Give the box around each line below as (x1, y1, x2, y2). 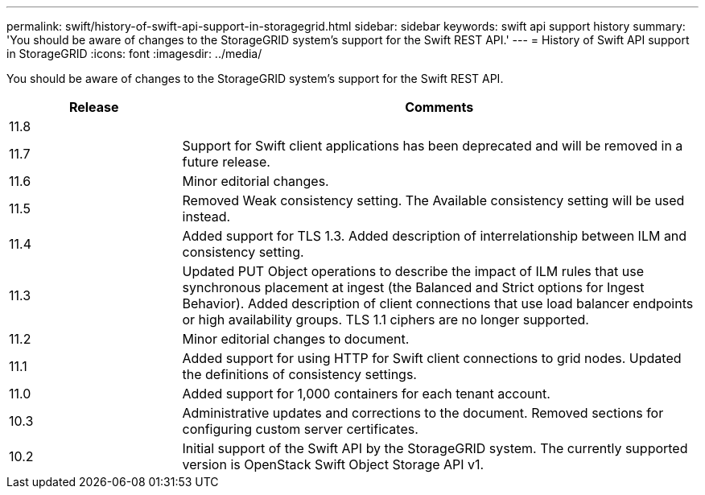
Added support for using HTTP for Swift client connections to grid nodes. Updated (182, 350, 682, 366)
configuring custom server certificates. (182, 421, 418, 437)
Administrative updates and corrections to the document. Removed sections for (182, 405, 664, 421)
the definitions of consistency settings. (182, 366, 417, 382)
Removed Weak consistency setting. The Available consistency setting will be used (182, 192, 685, 208)
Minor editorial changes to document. (182, 331, 410, 347)
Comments (405, 99, 474, 115)
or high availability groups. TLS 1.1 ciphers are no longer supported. (182, 311, 589, 328)
